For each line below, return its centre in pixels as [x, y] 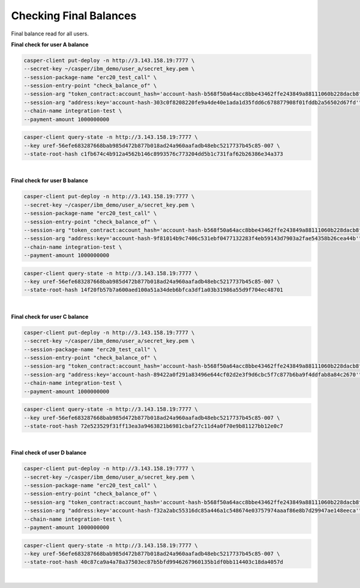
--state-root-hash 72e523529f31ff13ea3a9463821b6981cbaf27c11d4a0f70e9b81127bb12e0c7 [153, 426]
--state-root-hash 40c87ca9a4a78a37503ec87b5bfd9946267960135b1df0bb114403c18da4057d [153, 562]
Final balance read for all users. [50, 34]
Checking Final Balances [74, 16]
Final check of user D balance [49, 453]
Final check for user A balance [50, 44]
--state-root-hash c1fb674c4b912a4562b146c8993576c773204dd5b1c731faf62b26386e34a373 [153, 154]
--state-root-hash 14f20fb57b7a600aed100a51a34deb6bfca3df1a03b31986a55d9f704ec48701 [153, 290]
